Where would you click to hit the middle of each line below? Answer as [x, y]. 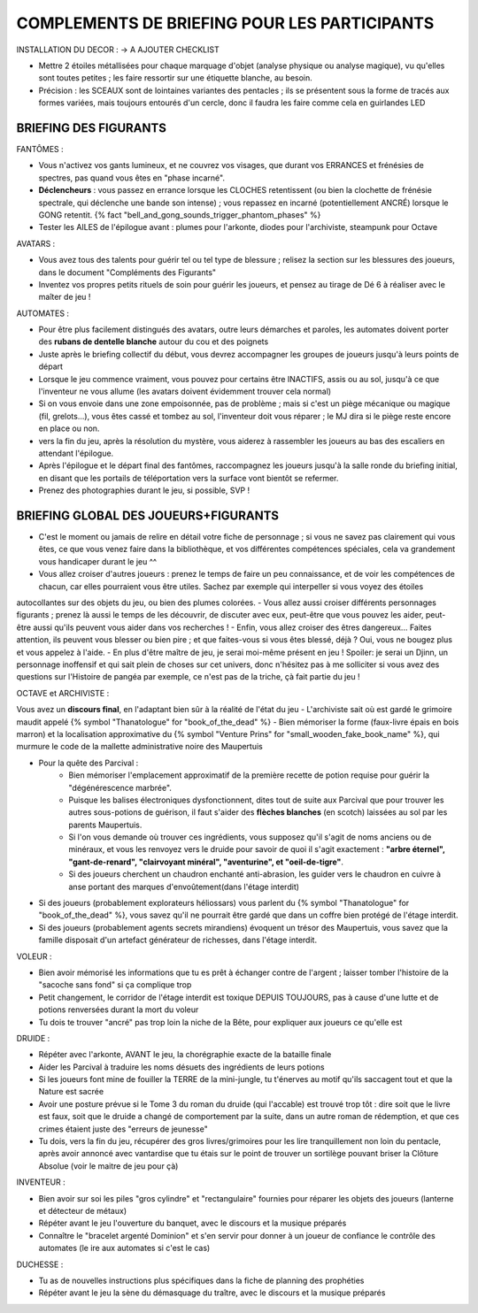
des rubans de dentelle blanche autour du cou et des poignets [154, 342]
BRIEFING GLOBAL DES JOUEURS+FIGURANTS [147, 515]
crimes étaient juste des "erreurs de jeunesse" [123, 1129]
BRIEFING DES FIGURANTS [92, 128]
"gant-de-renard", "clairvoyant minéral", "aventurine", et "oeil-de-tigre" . [206, 862]
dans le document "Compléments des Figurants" [127, 272]
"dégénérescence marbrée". [120, 787]
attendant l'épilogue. [76, 453]
